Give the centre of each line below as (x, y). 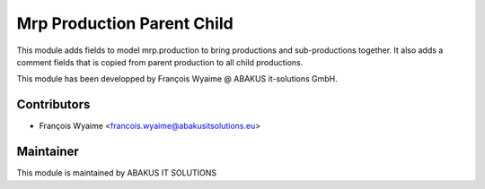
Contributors (53, 104)
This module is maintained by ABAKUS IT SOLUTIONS (117, 173)
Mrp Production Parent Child (125, 23)
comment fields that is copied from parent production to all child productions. (160, 62)
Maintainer (48, 152)
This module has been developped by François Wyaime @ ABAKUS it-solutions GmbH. (177, 79)
